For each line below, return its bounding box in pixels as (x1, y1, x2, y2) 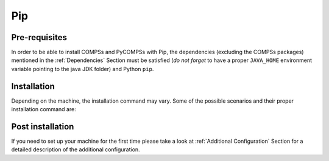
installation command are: (11, 106, 76, 113)
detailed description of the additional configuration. (11, 146, 140, 153)
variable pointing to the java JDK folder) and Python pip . (11, 65, 154, 72)
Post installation (11, 122, 74, 132)
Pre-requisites (11, 32, 67, 43)
